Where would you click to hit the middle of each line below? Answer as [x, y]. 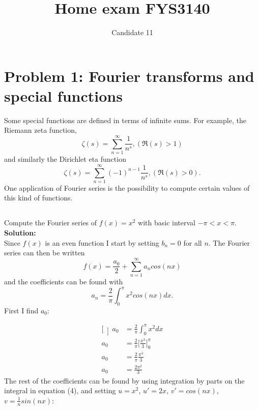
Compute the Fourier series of [51, 223]
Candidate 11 [132, 32]
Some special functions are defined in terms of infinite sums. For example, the [125, 120]
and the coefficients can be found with [64, 281]
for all [193, 242]
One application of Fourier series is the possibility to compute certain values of [127, 187]
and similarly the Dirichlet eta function [65, 159]
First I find [21, 310]
